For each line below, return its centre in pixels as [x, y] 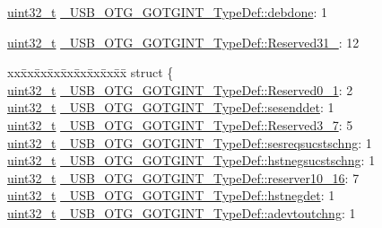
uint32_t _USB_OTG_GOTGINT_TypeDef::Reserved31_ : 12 [183, 42]
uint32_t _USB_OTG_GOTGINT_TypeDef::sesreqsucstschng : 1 [190, 142]
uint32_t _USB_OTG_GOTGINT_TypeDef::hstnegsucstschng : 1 [191, 160]
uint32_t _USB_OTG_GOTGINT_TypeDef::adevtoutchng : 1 [182, 212]
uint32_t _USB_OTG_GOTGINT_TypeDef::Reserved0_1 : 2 [180, 89]
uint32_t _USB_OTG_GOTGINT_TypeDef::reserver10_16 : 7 [183, 177]
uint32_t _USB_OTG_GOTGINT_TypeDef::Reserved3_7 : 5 [180, 124]
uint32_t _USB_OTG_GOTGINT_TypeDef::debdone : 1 [167, 12]
